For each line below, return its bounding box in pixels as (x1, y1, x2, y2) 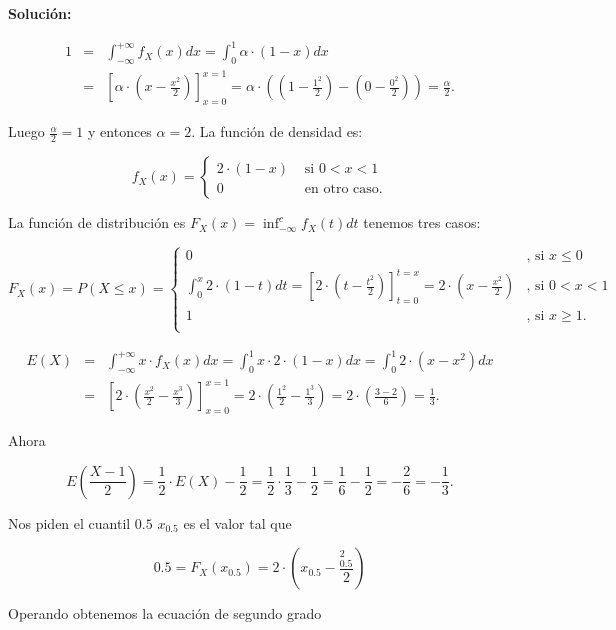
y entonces (88, 121, 152, 142)
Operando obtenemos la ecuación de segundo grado (8, 603, 322, 624)
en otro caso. (304, 182, 383, 197)
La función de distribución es (8, 212, 186, 233)
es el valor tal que (183, 512, 292, 533)
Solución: (8, 3, 72, 23)
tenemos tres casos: (363, 212, 481, 233)
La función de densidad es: (199, 121, 363, 142)
